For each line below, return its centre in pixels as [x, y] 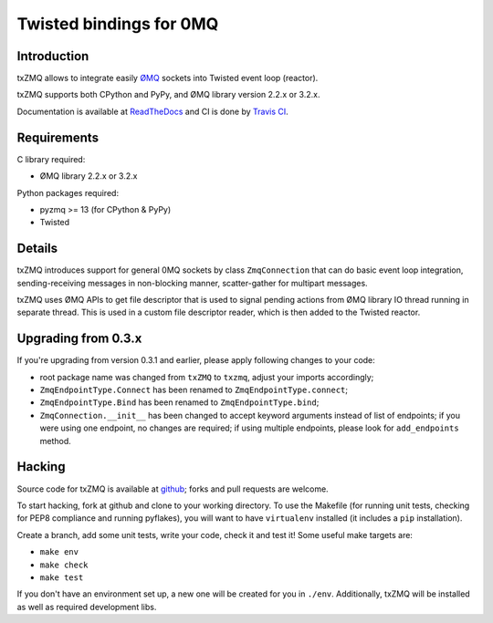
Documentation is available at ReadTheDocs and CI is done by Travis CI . [153, 111]
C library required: [51, 159]
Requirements [58, 137]
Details [37, 249]
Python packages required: [68, 192]
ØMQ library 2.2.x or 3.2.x [89, 176]
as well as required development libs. [87, 607]
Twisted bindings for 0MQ [118, 24]
